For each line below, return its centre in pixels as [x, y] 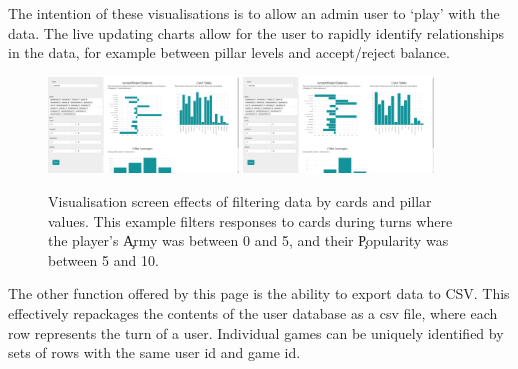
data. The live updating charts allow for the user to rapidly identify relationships [256, 32]
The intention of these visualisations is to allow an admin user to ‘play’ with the [254, 13]
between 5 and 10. [103, 259]
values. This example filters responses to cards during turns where [250, 220]
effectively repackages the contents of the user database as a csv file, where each [253, 313]
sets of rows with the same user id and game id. [154, 352]
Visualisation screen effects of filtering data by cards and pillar [240, 201]
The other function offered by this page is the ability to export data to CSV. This [259, 293]
